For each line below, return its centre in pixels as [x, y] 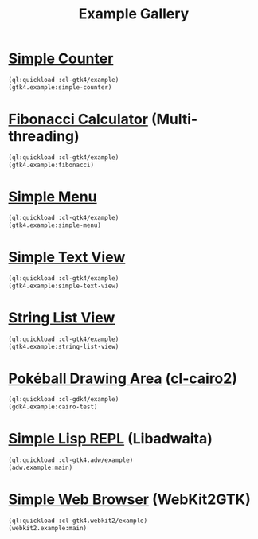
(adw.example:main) [41, 467]
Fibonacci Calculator [78, 119]
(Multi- [174, 119]
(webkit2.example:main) [48, 528]
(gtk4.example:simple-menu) [55, 225]
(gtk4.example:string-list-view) [64, 346]
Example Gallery [134, 14]
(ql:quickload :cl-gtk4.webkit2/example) [78, 521]
